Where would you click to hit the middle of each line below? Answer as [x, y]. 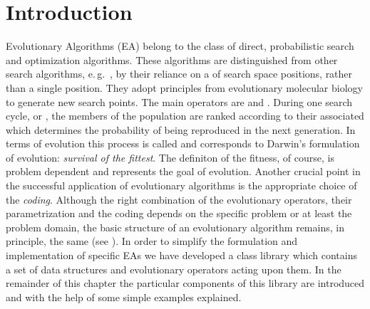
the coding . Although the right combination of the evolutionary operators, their [179, 199]
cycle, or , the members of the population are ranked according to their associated [185, 116]
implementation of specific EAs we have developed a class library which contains [181, 255]
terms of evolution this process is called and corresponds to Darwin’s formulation [183, 143]
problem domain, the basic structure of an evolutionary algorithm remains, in [175, 227]
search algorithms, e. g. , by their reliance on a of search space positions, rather [179, 74]
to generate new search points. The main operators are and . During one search [179, 101]
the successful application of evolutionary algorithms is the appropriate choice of [181, 185]
